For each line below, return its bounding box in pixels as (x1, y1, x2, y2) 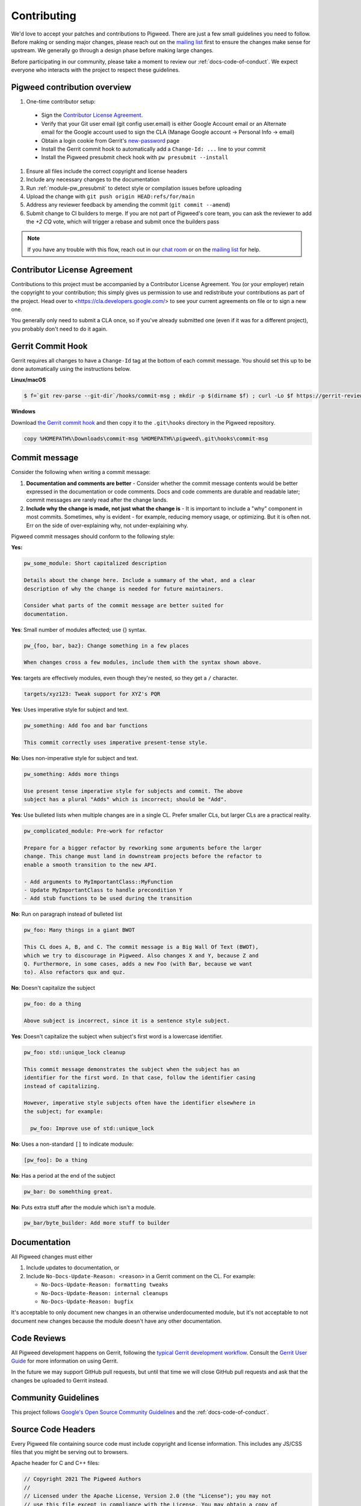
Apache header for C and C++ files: (11, 1460, 100, 1467)
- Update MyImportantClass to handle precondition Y (23, 887, 183, 894)
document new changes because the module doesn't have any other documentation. (11, 1317, 222, 1325)
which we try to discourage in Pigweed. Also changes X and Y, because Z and (23, 952, 259, 959)
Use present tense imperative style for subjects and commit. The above (23, 787, 243, 795)
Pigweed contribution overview (11, 82, 132, 92)
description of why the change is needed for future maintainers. (23, 585, 224, 592)
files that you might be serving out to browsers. (11, 1449, 129, 1455)
